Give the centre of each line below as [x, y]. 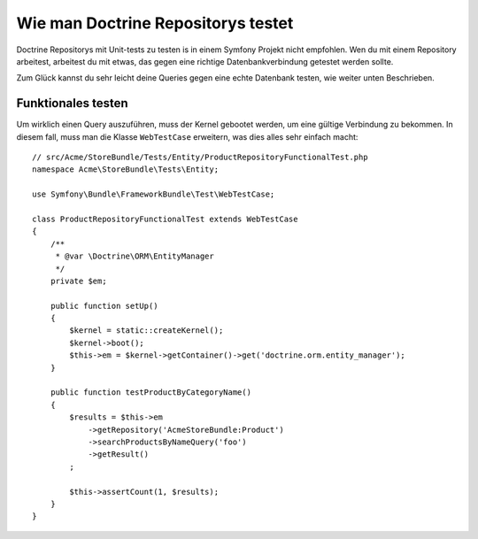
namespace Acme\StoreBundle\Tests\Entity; [126, 169]
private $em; [78, 281]
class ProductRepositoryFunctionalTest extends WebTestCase [165, 219]
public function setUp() [104, 306]
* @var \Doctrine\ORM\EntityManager [135, 256]
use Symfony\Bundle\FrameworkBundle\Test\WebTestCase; [154, 194]
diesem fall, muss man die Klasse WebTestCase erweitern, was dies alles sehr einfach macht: [187, 136]
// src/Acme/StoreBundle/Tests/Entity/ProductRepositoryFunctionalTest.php [200, 158]
